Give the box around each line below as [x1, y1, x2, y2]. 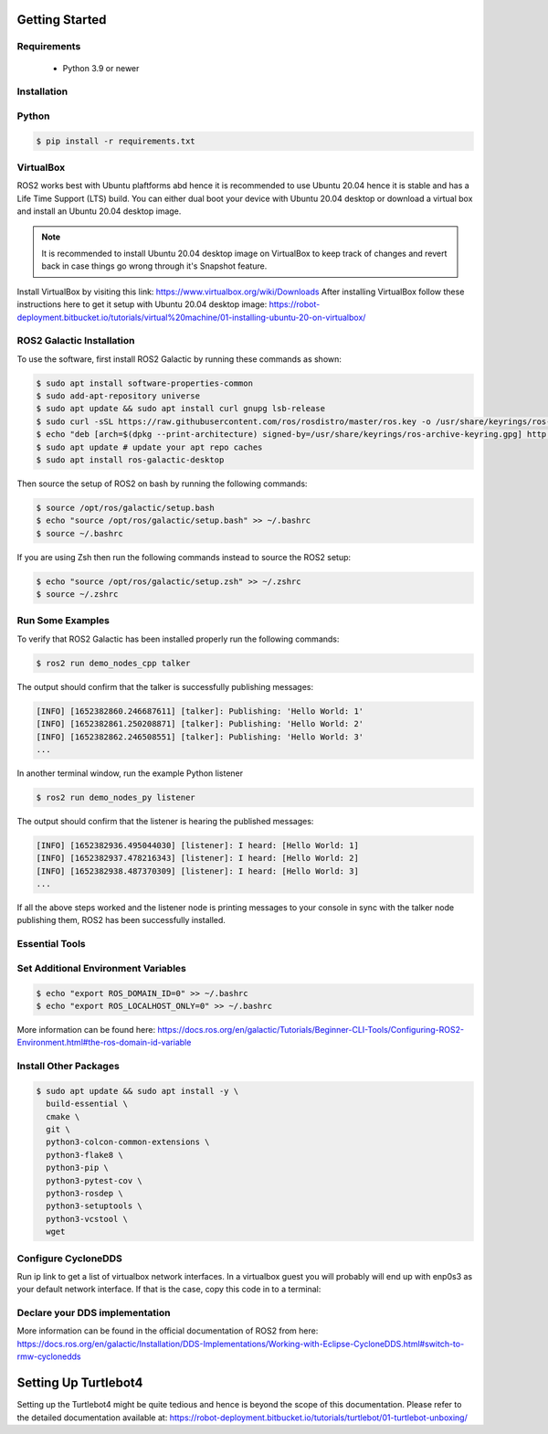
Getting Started [16, 12, 107, 27]
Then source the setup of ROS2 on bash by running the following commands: [16, 478, 308, 489]
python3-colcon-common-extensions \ [46, 1137, 210, 1147]
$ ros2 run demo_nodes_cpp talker [36, 658, 191, 668]
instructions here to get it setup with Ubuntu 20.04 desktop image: [16, 299, 268, 310]
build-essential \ [46, 1099, 128, 1110]
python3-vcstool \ [46, 1214, 128, 1224]
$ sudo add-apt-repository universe [36, 391, 201, 401]
